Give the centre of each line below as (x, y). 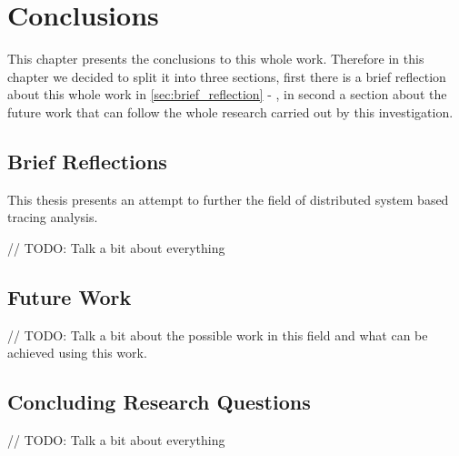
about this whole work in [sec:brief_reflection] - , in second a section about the (227, 94)
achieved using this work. (77, 353)
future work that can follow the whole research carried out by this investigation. (230, 111)
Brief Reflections (87, 161)
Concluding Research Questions (159, 402)
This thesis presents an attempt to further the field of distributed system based (228, 199)
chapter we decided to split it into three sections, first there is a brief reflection (227, 76)
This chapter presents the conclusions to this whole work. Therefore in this (216, 59)
